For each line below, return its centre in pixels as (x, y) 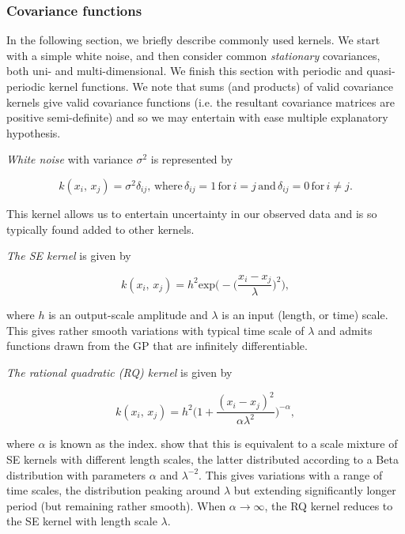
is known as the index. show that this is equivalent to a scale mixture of (223, 444)
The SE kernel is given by (69, 256)
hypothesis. (34, 132)
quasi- (381, 71)
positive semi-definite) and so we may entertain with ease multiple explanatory (197, 117)
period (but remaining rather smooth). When (116, 505)
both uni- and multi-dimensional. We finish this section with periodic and (185, 71)
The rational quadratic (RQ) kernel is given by (119, 372)
